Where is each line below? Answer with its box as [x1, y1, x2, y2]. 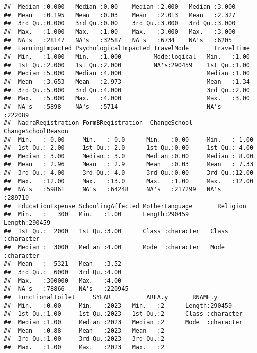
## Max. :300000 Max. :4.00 [4, 277, 122, 284]
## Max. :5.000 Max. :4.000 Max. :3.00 [4, 95, 250, 102]
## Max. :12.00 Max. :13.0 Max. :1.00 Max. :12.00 [4, 177, 254, 185]
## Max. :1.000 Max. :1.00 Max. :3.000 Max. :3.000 [4, 28, 236, 35]
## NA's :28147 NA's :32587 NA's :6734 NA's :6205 [4, 36, 232, 44]
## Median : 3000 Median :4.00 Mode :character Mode [4, 244, 225, 251]
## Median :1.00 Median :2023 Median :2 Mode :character [4, 318, 243, 326]
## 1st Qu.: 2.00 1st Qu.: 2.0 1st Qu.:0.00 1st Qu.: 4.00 [4, 144, 254, 152]
